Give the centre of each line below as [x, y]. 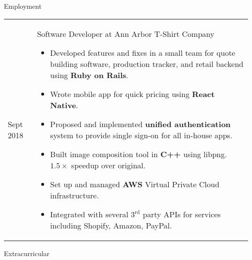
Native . [64, 105]
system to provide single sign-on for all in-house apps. [141, 135]
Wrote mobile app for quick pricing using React [132, 94]
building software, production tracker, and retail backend [147, 64]
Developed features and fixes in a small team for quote [143, 52]
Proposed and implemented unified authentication [140, 124]
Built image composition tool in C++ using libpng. [139, 154]
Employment [23, 6]
